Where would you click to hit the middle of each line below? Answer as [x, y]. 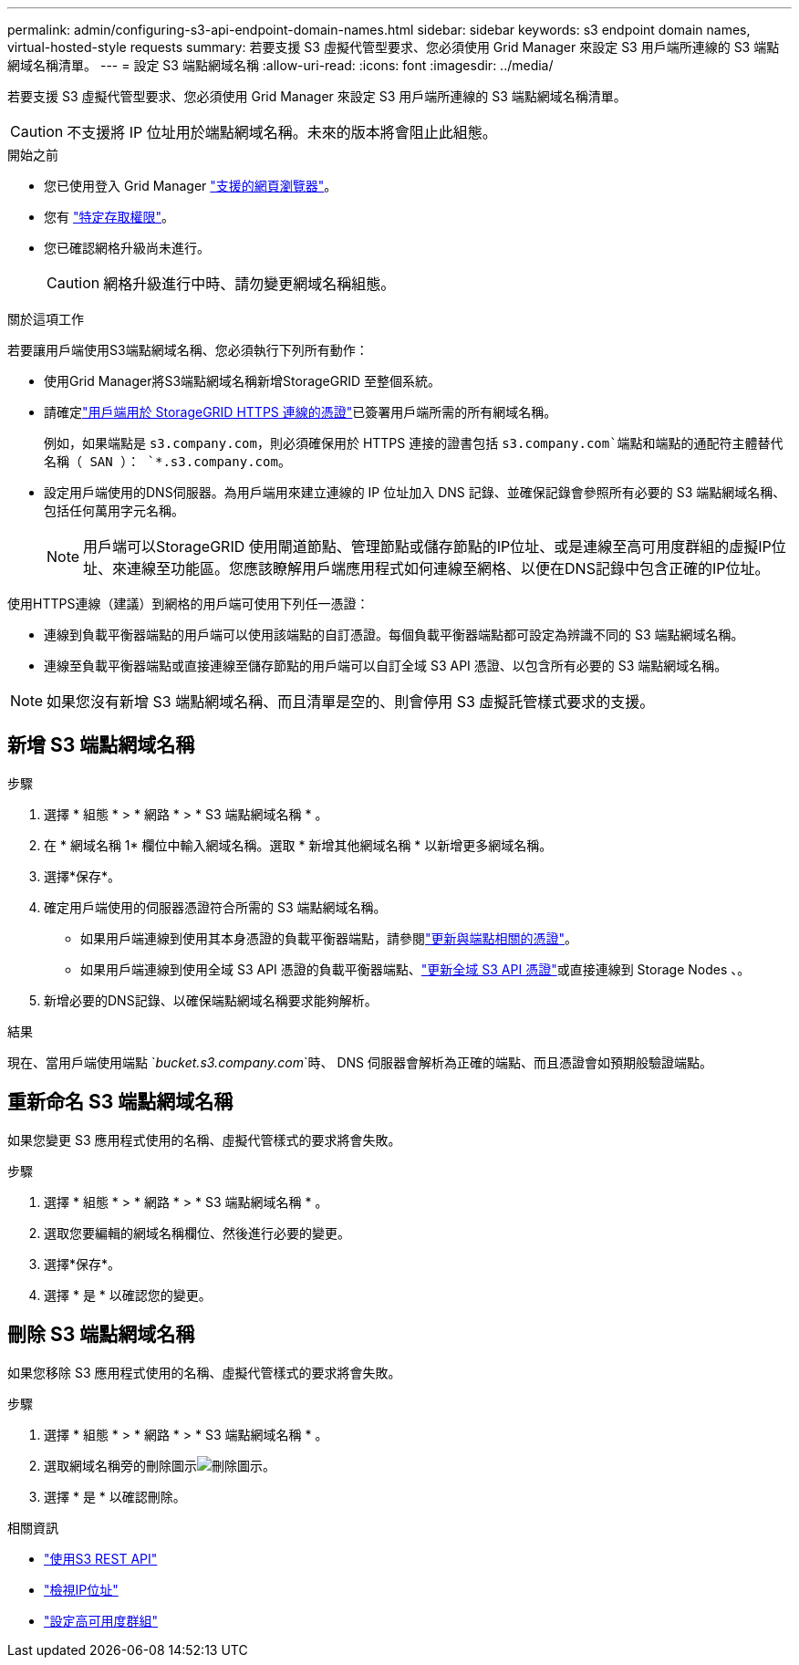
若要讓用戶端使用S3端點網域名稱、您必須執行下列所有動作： [188, 350]
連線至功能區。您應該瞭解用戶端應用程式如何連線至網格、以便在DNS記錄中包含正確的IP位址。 [448, 568]
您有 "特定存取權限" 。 [109, 217]
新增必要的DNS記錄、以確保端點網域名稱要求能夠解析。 [211, 1000]
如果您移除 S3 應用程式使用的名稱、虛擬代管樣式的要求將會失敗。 [204, 1372]
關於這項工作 [46, 319]
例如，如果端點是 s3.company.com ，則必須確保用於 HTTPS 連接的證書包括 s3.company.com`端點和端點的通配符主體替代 [414, 443]
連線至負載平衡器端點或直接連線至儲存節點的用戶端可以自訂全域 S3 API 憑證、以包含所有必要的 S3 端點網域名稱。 [386, 666]
